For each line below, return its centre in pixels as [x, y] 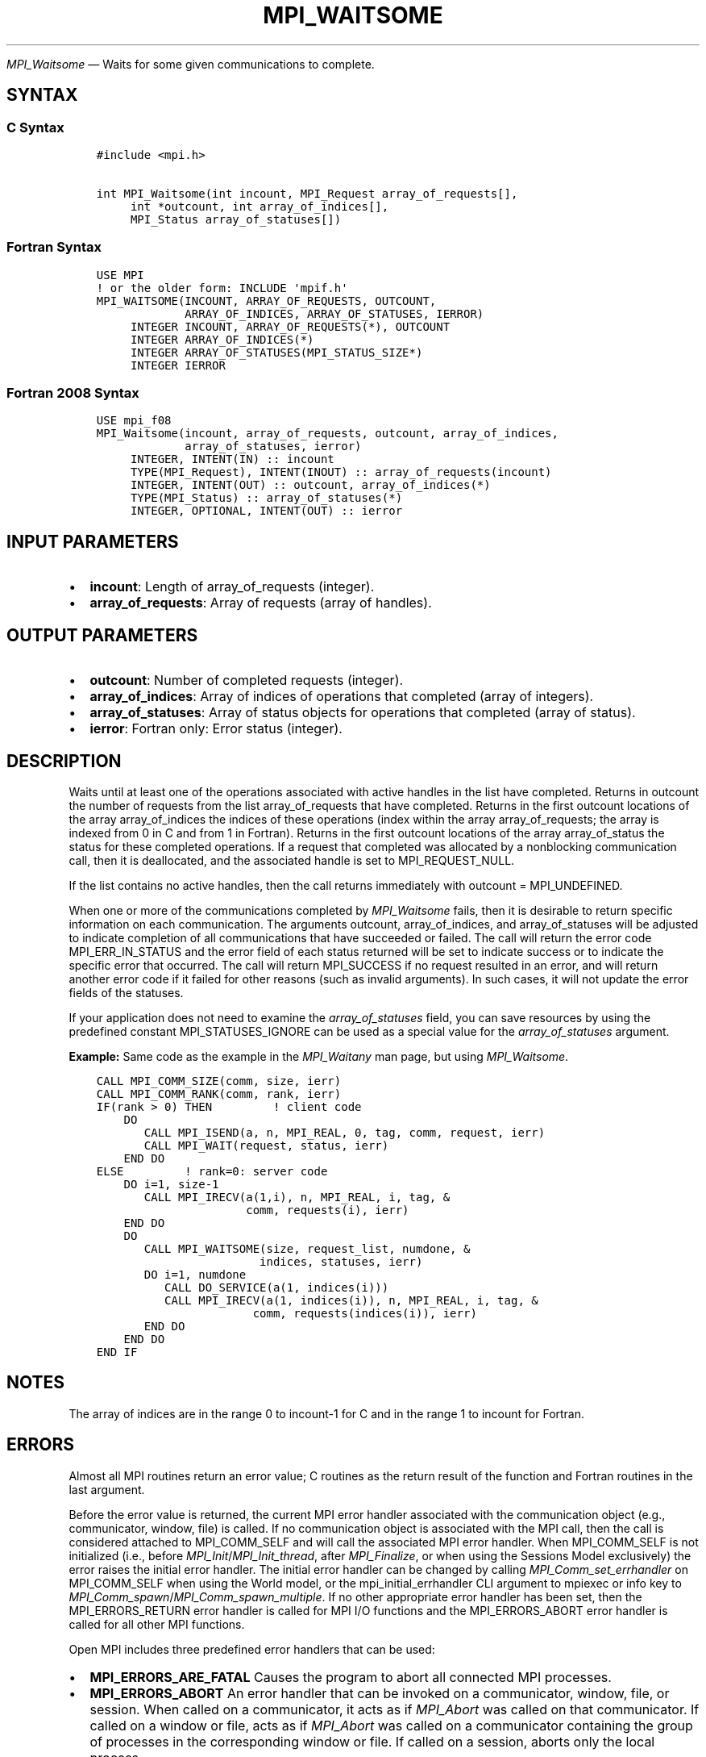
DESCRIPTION [64, 761]
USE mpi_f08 [134, 421]
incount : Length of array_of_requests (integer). [232, 587]
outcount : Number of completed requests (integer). [247, 680]
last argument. [107, 1489]
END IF [117, 1352]
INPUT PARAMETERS [93, 541]
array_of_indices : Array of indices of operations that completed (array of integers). [342, 697]
